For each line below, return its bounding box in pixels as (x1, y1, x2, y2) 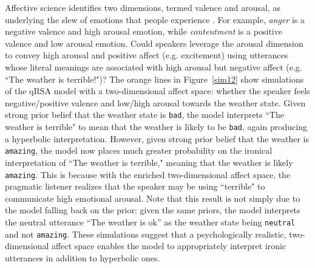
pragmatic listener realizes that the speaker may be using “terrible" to (5, 180, 265, 193)
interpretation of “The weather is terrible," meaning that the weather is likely (5, 156, 293, 168)
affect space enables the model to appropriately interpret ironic (52, 239, 286, 252)
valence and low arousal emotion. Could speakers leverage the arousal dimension (5, 36, 303, 49)
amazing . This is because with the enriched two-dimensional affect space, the (5, 168, 291, 180)
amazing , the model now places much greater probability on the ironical (5, 144, 273, 157)
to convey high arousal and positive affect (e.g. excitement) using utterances (5, 49, 288, 61)
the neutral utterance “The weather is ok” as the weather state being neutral (5, 215, 296, 228)
